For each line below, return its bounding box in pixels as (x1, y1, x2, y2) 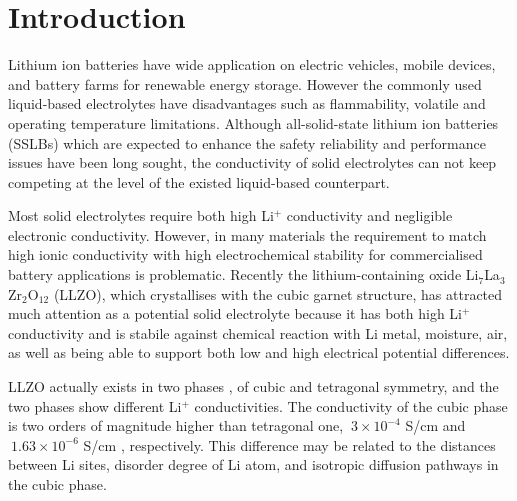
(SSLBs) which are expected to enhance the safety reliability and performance (8, 132, 486, 153)
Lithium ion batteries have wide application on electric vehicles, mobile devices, (8, 54, 496, 75)
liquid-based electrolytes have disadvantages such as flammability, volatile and (8, 93, 486, 114)
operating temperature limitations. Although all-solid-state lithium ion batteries (8, 112, 499, 133)
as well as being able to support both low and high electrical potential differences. (8, 342, 510, 363)
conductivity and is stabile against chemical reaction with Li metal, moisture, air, (8, 322, 508, 343)
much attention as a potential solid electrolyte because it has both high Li (8, 303, 462, 324)
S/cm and (405, 415, 466, 436)
